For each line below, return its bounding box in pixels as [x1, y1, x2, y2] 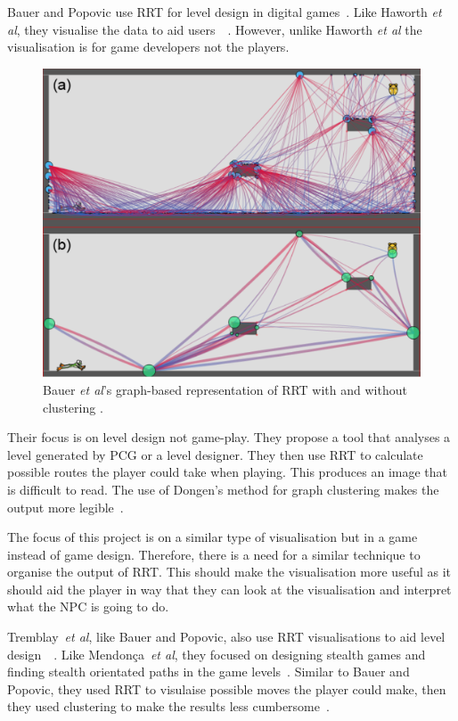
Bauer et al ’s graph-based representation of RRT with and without [43, 380, 407, 398]
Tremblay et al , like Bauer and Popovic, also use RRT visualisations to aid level [7, 627, 446, 646]
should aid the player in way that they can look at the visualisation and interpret [7, 579, 452, 598]
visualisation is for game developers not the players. [7, 37, 290, 56]
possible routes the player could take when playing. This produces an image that [7, 463, 448, 481]
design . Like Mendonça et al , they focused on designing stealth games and [7, 644, 426, 663]
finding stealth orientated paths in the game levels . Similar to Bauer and [7, 662, 410, 681]
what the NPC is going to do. [7, 597, 169, 616]
